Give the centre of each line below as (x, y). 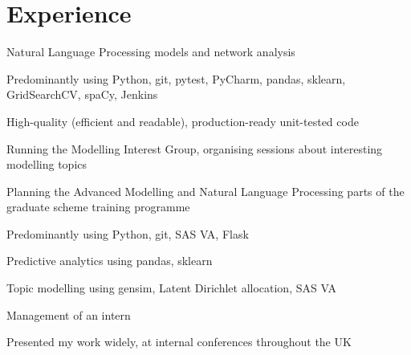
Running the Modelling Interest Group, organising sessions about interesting (195, 148)
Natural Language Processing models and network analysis (151, 52)
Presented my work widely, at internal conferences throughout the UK (179, 342)
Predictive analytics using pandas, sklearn (110, 261)
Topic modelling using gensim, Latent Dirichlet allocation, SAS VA (171, 288)
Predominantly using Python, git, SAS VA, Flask (128, 233)
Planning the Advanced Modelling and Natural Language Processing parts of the (205, 191)
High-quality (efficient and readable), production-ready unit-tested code (183, 121)
